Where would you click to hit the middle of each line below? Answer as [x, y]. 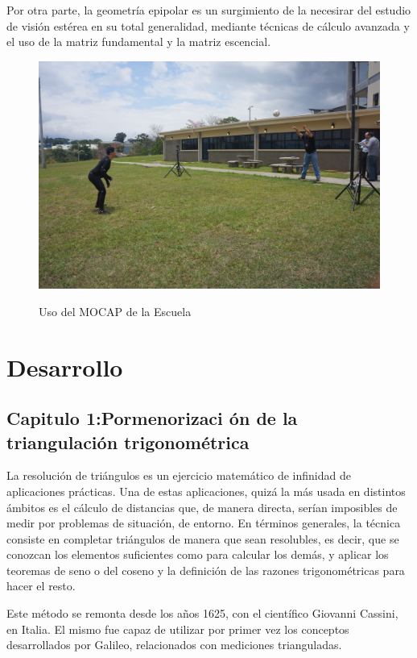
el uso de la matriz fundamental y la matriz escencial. [139, 42]
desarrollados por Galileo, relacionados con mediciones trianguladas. [174, 645]
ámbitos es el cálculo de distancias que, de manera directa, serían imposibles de [202, 507]
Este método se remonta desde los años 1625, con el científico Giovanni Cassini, [202, 613]
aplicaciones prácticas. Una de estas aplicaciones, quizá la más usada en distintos [206, 491]
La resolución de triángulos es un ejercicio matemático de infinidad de [179, 475]
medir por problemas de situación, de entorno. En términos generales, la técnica [204, 523]
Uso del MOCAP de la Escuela [115, 311]
